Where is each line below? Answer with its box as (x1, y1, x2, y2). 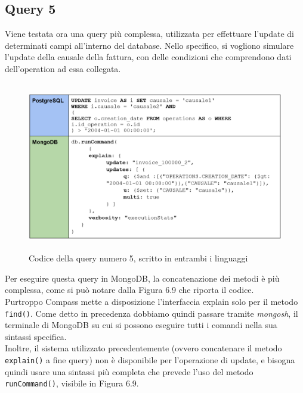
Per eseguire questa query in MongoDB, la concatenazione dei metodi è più (5, 272, 280, 284)
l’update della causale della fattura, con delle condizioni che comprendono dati (5, 51, 292, 63)
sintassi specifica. (5, 330, 67, 342)
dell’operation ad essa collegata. (5, 62, 121, 74)
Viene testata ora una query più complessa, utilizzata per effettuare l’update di (5, 27, 294, 40)
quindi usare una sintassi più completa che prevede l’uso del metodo (5, 365, 253, 378)
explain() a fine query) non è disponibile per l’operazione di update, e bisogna (5, 353, 295, 366)
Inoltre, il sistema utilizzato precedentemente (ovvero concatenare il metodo (5, 342, 282, 354)
